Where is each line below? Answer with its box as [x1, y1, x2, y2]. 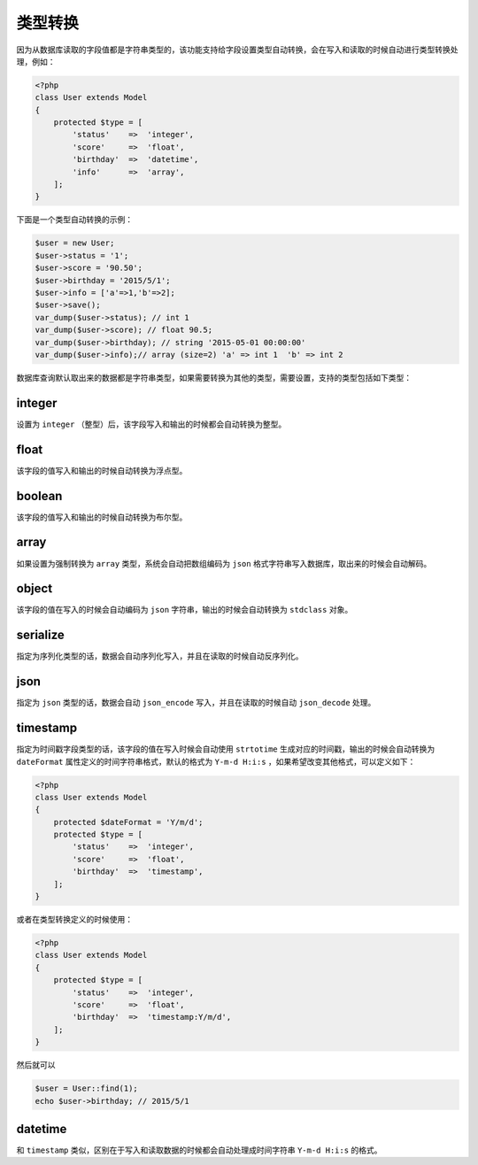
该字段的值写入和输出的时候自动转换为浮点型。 [16, 465, 188, 475]
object [16, 581, 53, 597]
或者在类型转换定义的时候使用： [16, 914, 133, 925]
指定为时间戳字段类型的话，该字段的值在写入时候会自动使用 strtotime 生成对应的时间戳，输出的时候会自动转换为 [16, 744, 436, 754]
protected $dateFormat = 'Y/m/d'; [53, 817, 204, 827]
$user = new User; [35, 238, 115, 248]
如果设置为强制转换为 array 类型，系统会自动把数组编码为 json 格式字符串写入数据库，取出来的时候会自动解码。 [16, 558, 432, 568]
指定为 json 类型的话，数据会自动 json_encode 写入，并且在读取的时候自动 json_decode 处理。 [16, 698, 376, 708]
